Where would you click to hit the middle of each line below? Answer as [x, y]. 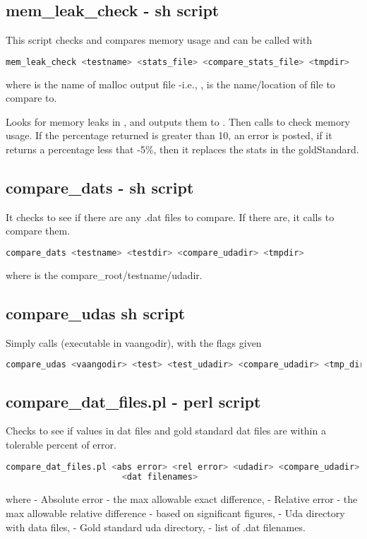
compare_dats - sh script [100, 188]
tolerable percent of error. [61, 444]
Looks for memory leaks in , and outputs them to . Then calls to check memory [178, 121]
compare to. [31, 98]
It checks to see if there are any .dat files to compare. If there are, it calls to [170, 217]
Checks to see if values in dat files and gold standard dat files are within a [166, 431]
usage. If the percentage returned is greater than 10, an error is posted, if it [169, 135]
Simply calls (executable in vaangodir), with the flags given [134, 342]
